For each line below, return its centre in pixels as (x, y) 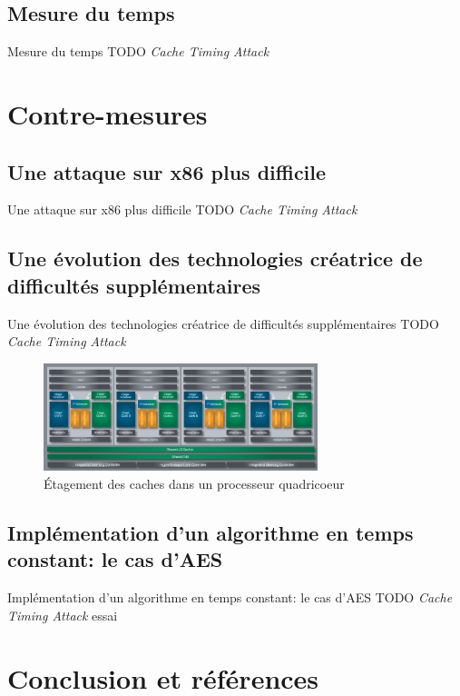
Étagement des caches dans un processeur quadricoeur (194, 484)
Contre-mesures (108, 113)
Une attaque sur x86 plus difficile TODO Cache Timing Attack (182, 209)
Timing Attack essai (63, 615)
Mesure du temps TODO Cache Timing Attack (138, 51)
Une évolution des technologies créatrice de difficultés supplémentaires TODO (223, 323)
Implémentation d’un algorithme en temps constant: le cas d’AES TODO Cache (230, 597)
